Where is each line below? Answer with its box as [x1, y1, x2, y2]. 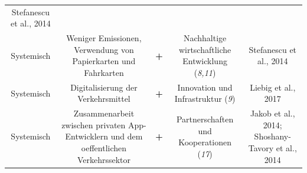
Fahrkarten [84, 66, 124, 78]
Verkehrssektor [77, 153, 130, 165]
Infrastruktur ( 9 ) [174, 92, 236, 105]
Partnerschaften [176, 113, 234, 125]
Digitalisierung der [70, 81, 138, 93]
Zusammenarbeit [73, 107, 135, 119]
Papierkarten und [72, 55, 136, 67]
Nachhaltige [183, 32, 227, 44]
